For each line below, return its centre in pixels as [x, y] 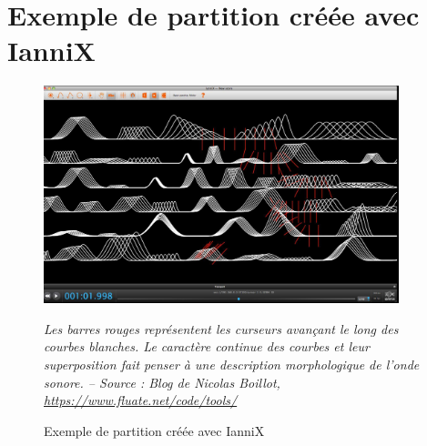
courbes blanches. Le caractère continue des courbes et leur [207, 346]
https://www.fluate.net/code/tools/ [141, 400]
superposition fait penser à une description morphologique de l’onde [232, 364]
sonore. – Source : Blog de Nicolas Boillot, [162, 382]
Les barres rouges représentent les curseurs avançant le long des [221, 328]
